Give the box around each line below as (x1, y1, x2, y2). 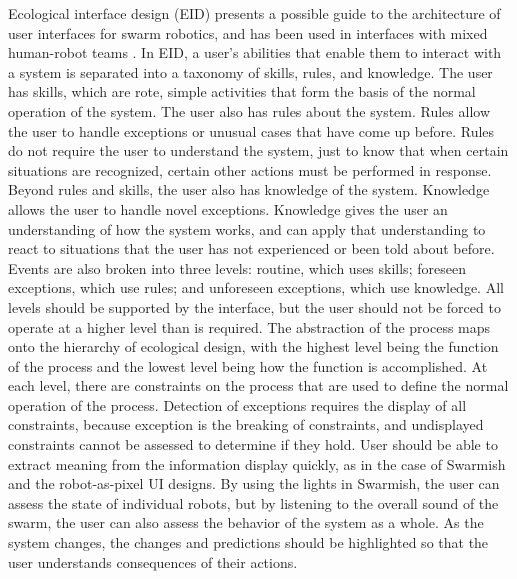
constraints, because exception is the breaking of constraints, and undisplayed (8, 414, 484, 435)
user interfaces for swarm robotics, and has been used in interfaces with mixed (8, 22, 488, 43)
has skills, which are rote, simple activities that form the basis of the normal (8, 81, 476, 102)
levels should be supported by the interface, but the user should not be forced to (8, 296, 501, 317)
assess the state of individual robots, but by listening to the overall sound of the (8, 492, 499, 513)
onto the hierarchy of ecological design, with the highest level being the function (8, 336, 499, 357)
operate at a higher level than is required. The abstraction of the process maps (8, 316, 491, 337)
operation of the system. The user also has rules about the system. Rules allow (8, 100, 491, 121)
